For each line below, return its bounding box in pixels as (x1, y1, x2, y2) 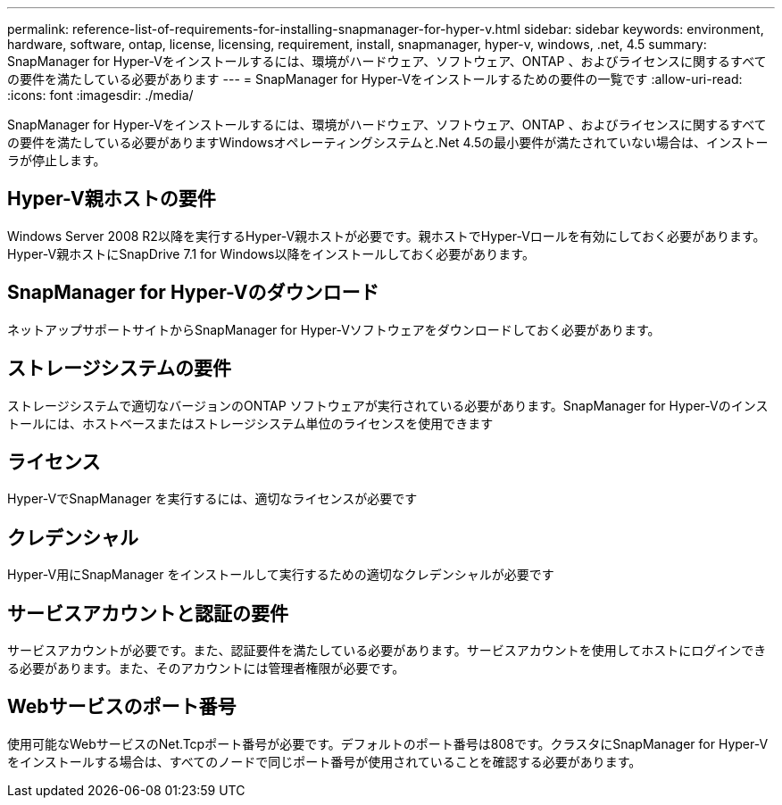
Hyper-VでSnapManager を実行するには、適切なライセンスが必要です (7, 491, 418, 507)
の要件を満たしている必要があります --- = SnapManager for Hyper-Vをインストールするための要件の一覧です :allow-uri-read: (7, 71, 743, 87)
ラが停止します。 (7, 153, 106, 168)
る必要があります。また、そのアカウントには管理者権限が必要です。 (7, 660, 405, 676)
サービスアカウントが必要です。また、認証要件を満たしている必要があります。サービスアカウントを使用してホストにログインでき (7, 643, 767, 659)
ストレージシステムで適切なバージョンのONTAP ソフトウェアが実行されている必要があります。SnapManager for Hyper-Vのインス (7, 397, 769, 413)
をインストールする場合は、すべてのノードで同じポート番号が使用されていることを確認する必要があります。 (7, 753, 642, 769)
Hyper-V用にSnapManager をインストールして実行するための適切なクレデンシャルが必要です (7, 567, 554, 583)
